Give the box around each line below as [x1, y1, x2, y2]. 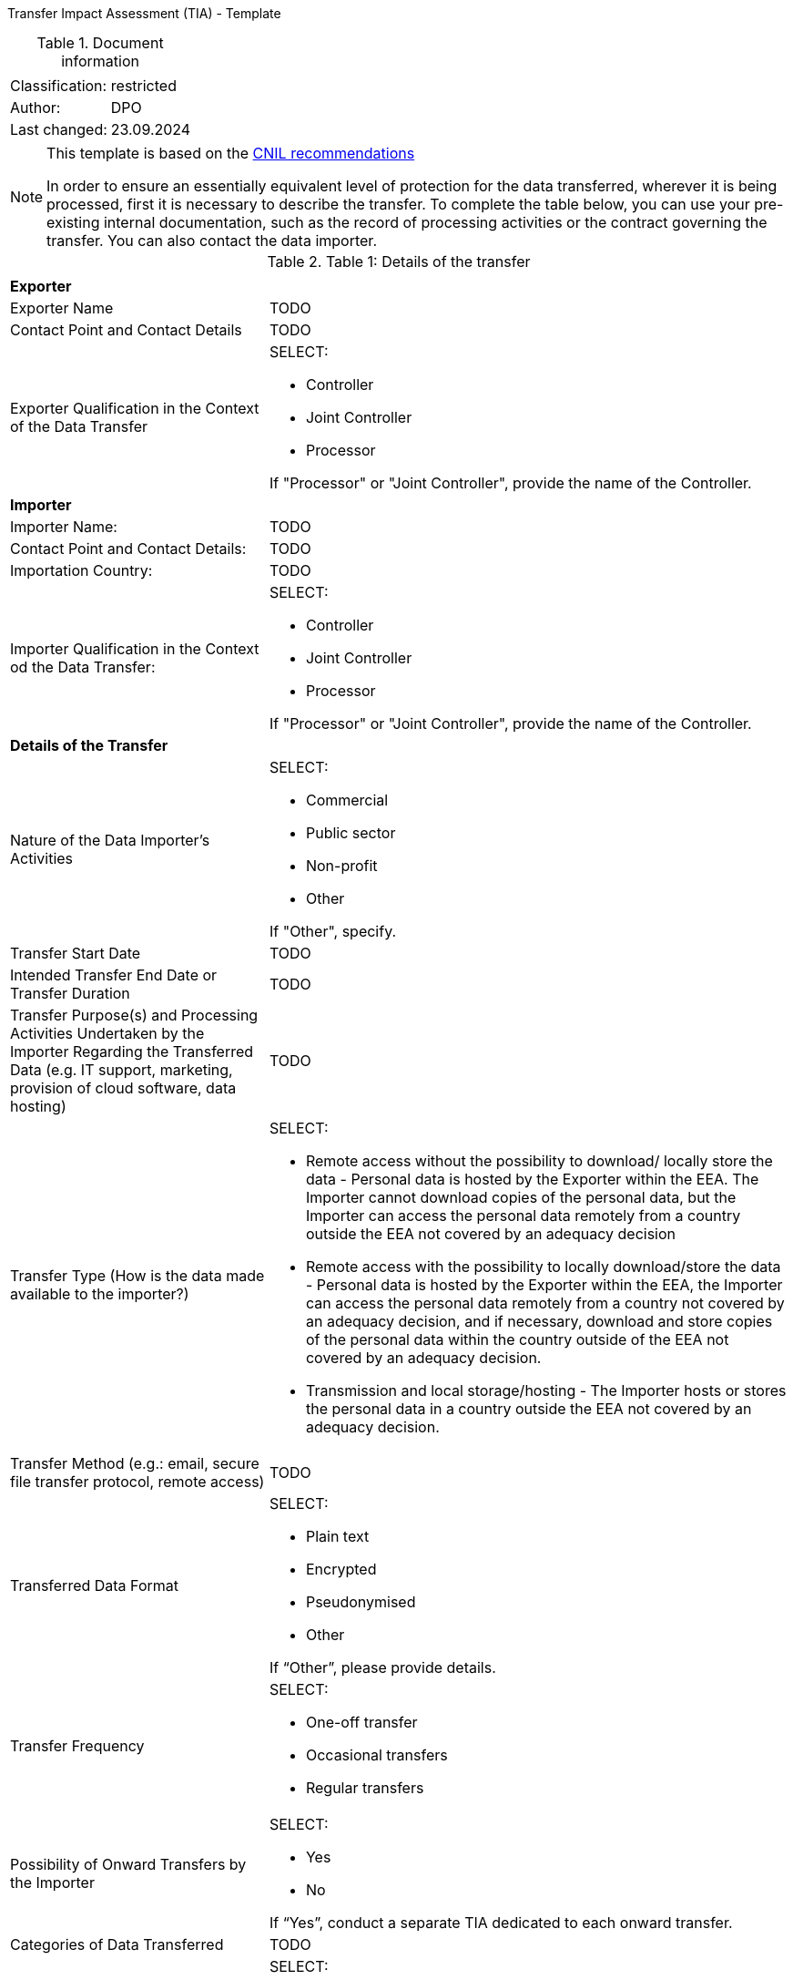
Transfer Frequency [10, 1737, 145, 1755]
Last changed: [10, 120, 107, 138]
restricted [110, 77, 177, 95]
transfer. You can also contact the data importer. [46, 231, 377, 250]
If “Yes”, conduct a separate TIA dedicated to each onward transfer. [269, 1913, 733, 1932]
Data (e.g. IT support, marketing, [10, 1061, 233, 1079]
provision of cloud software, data [10, 1079, 237, 1097]
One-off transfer [305, 1713, 418, 1731]
